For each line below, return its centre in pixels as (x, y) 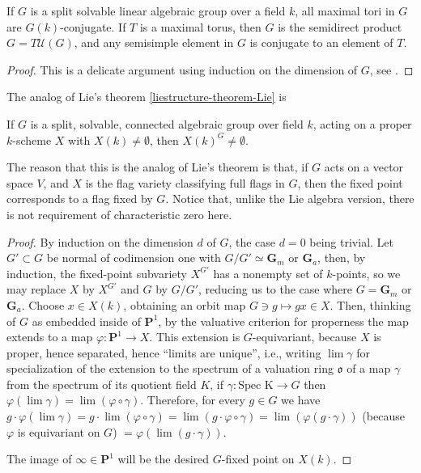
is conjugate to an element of (321, 42)
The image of (39, 459)
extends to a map (50, 337)
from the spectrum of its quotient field (102, 384)
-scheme (32, 139)
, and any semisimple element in (154, 42)
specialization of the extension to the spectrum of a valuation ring (170, 368)
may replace (36, 289)
